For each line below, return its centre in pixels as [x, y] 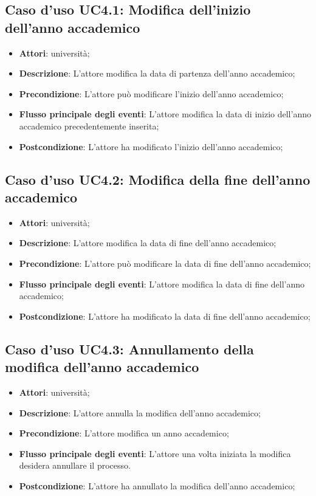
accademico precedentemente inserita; [89, 126]
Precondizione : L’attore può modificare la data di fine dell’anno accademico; [165, 263]
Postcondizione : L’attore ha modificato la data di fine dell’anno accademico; [165, 316]
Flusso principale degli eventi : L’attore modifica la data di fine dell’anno [162, 284]
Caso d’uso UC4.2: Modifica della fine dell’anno [158, 179]
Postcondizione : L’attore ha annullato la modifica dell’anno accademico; [157, 485]
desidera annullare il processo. [75, 465]
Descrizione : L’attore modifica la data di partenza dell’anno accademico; [157, 73]
